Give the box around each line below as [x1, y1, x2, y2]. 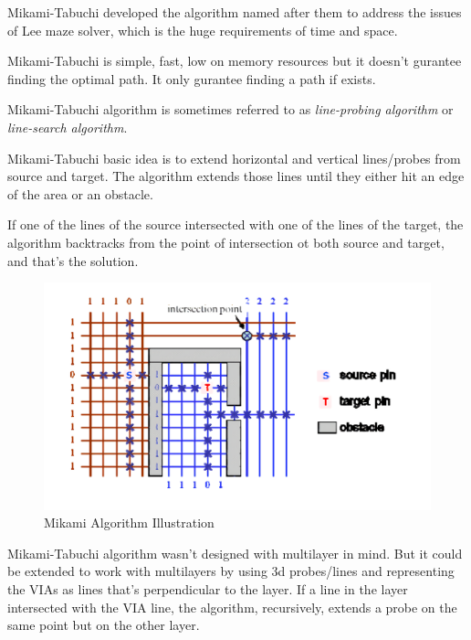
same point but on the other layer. [7, 615, 200, 635]
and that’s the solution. [7, 251, 139, 270]
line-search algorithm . [7, 117, 128, 136]
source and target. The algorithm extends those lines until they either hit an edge [7, 166, 465, 186]
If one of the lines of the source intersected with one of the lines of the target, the [7, 215, 464, 234]
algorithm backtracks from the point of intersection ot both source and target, [7, 232, 445, 251]
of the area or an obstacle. [7, 184, 153, 203]
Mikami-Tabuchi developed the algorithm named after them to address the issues [7, 3, 462, 21]
